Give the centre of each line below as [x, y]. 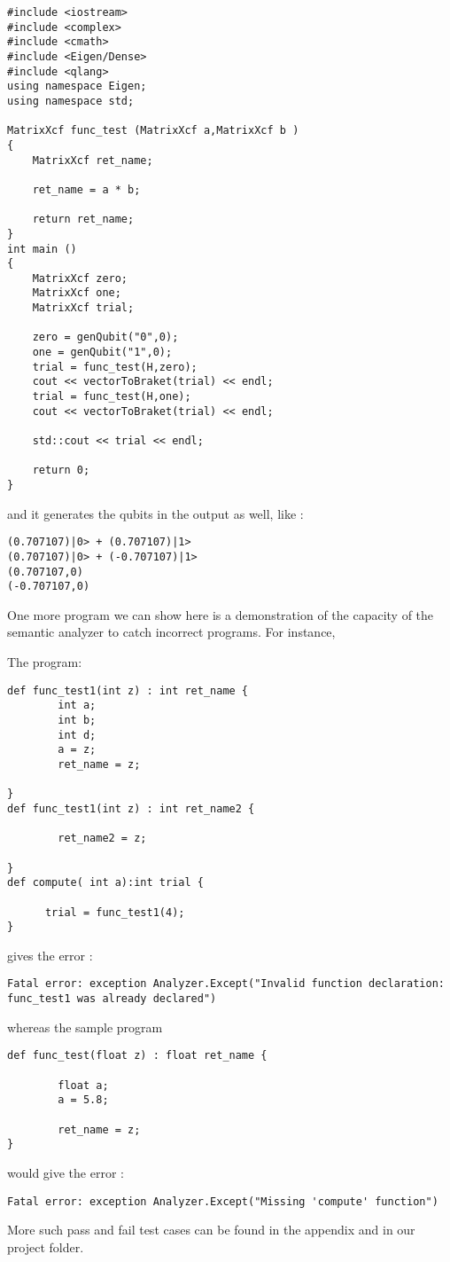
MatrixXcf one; [77, 293]
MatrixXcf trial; [83, 308]
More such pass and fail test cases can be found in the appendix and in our [211, 1230]
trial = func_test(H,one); [112, 397]
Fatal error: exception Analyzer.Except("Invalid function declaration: [226, 984]
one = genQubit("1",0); [102, 353]
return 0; [61, 470]
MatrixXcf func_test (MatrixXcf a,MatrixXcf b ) [153, 131]
